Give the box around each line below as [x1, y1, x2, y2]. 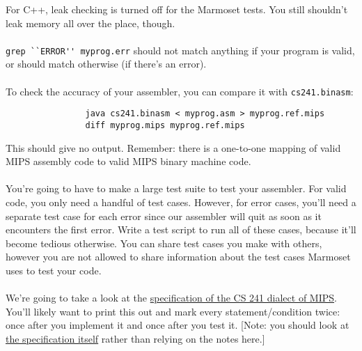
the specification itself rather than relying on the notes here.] [6, 331, 265, 345]
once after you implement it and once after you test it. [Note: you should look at [6, 318, 349, 332]
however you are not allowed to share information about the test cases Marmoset [6, 249, 351, 264]
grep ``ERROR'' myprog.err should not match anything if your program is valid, [6, 42, 355, 57]
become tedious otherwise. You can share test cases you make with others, [6, 235, 322, 250]
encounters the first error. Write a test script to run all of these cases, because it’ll [6, 222, 356, 237]
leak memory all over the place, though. [6, 15, 175, 30]
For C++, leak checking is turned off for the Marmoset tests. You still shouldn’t [6, 2, 348, 16]
